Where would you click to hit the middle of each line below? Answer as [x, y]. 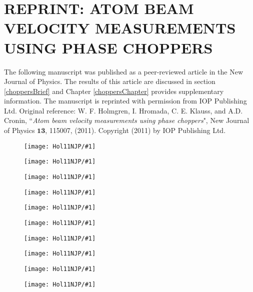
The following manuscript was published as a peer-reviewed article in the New [123, 71]
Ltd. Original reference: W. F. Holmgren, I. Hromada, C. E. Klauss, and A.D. [123, 110]
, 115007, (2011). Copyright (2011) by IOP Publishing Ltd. [135, 130]
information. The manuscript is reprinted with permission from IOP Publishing [125, 101]
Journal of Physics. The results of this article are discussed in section [110, 81]
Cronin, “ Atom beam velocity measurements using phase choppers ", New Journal [127, 120]
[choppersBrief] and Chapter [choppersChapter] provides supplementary [114, 91]
